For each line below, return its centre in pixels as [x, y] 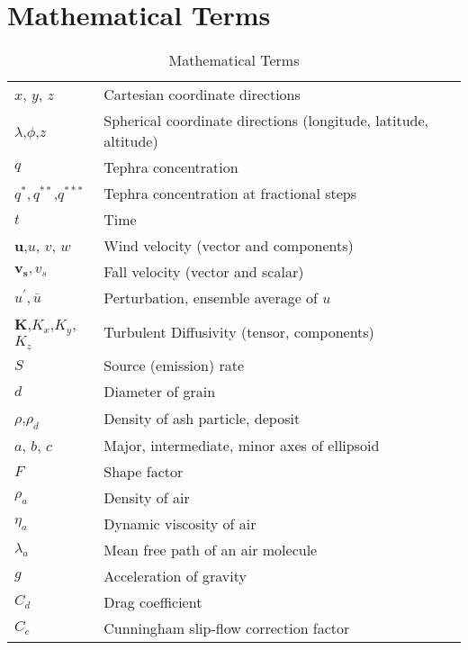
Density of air [147, 498]
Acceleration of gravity [175, 576]
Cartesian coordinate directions [202, 95]
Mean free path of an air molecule [211, 550]
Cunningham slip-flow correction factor [227, 628]
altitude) [131, 141]
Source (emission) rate [174, 365]
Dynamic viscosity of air [180, 524]
